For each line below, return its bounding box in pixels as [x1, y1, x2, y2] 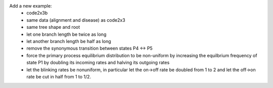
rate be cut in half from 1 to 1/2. [26, 73, 91, 79]
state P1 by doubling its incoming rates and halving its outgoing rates [26, 60, 170, 66]
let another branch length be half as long [26, 38, 111, 44]
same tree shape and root [26, 24, 80, 30]
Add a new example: [9, 3, 52, 9]
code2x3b [26, 10, 48, 16]
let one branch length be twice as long [26, 31, 107, 37]
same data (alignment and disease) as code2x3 [26, 17, 126, 23]
